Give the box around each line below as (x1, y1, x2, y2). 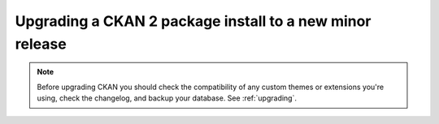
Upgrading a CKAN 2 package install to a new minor (15, 12, 372, 30)
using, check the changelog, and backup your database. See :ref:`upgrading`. (37, 93, 297, 103)
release (15, 35, 67, 53)
